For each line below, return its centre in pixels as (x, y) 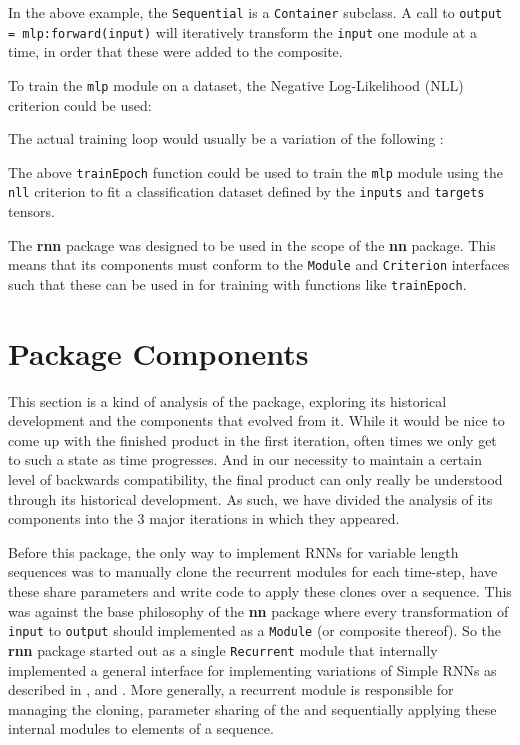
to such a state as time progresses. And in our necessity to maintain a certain (245, 459)
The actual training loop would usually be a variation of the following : (226, 138)
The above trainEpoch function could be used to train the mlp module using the (256, 171)
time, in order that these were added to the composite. (175, 51)
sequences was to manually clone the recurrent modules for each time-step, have (253, 571)
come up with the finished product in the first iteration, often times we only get (252, 439)
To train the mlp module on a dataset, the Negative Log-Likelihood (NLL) (236, 84)
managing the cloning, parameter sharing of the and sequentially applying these (252, 708)
